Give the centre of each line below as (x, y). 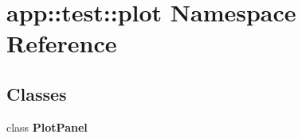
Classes (37, 93)
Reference (62, 43)
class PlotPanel (47, 126)
